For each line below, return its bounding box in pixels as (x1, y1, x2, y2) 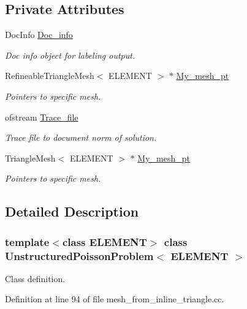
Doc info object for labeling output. (5, 48, 135, 61)
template (5, 234, 50, 249)
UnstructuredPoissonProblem (5, 248, 154, 263)
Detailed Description (5, 202, 139, 221)
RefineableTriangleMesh (5, 69, 94, 82)
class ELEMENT (62, 234, 147, 249)
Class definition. (5, 272, 66, 285)
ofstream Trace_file (5, 110, 78, 123)
